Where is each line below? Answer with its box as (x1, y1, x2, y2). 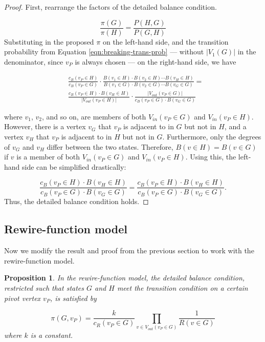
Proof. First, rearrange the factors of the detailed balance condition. (4, 2, 217, 12)
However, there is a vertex (4, 121, 86, 132)
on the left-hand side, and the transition (102, 36, 229, 47)
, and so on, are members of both (42, 111, 146, 122)
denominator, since (4, 56, 63, 67)
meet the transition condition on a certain (117, 282, 248, 293)
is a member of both (16, 151, 80, 162)
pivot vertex (4, 292, 41, 303)
